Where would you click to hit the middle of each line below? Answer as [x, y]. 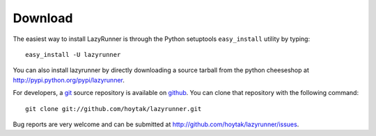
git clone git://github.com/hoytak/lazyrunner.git [113, 109]
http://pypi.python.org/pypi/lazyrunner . [69, 80]
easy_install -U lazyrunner [73, 54]
